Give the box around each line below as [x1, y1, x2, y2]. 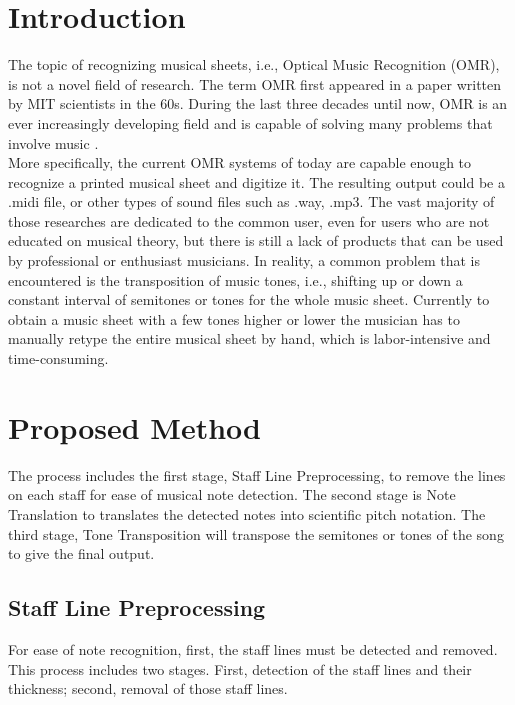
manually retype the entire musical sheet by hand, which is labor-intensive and [8, 328, 491, 349]
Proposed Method [8, 406, 261, 447]
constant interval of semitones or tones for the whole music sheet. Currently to [8, 289, 490, 310]
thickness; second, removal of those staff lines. [8, 678, 288, 699]
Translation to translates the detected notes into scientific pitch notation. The [8, 503, 486, 524]
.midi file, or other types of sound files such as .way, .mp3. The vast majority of [8, 191, 495, 212]
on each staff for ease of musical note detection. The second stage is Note [8, 484, 456, 505]
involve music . [8, 132, 99, 153]
